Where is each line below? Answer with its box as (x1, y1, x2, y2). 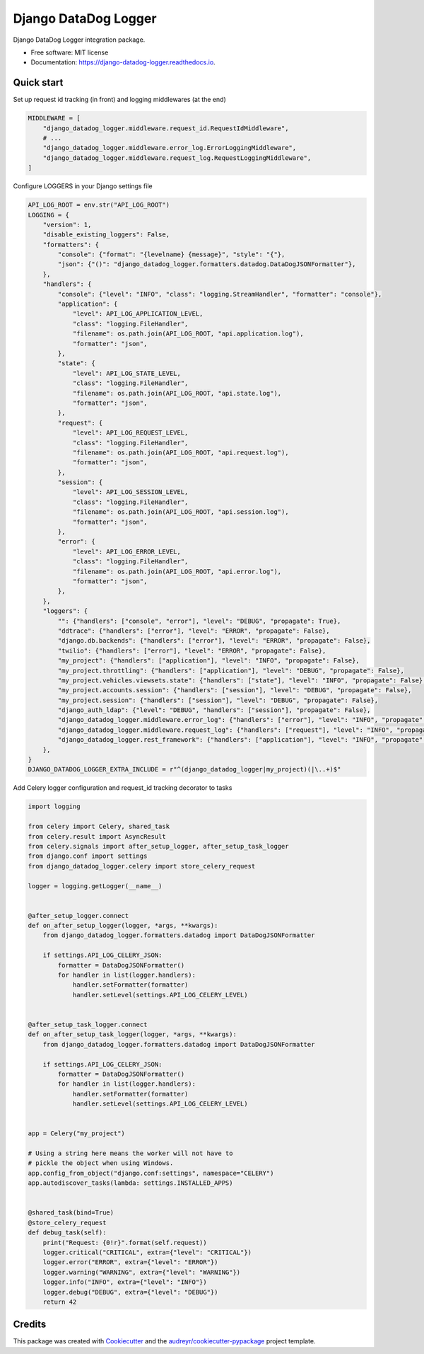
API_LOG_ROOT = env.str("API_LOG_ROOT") (28, 201, 170, 209)
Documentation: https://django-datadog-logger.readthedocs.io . (30, 58, 216, 67)
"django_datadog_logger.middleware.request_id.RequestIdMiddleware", (42, 124, 289, 132)
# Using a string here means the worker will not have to (28, 1149, 233, 1157)
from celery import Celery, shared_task (28, 822, 170, 831)
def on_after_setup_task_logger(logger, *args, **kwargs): (28, 1031, 237, 1038)
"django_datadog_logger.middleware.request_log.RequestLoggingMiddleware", (42, 154, 312, 162)
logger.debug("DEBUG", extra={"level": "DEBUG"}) (42, 1288, 218, 1296)
